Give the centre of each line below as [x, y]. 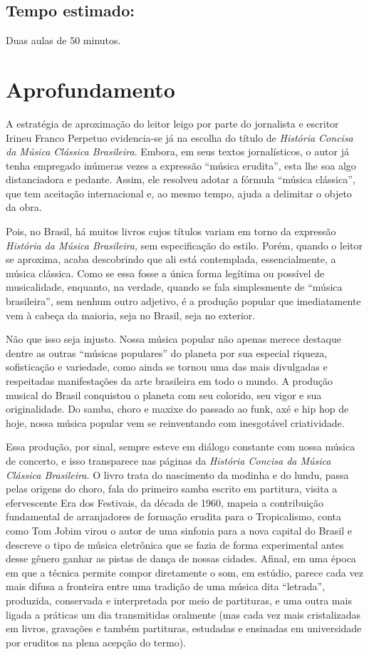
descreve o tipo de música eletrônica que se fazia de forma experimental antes [175, 544]
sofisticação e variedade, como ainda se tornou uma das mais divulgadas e [167, 367]
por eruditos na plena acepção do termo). [96, 642]
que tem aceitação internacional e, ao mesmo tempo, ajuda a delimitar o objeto [179, 193]
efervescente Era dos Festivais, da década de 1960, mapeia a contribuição [165, 502]
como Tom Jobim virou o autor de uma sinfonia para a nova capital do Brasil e [179, 530]
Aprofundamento [90, 89]
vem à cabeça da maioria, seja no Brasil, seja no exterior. [131, 315]
